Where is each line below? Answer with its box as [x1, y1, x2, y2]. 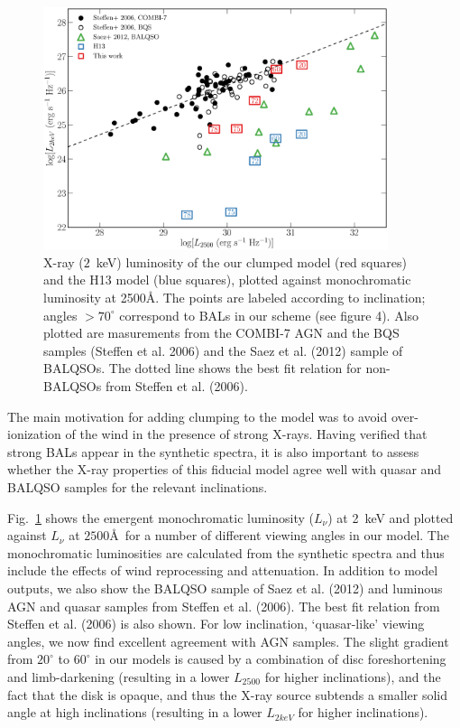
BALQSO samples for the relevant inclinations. [7, 478, 268, 497]
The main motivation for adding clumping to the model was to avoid [7, 406, 388, 425]
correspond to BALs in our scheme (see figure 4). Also [119, 305, 419, 324]
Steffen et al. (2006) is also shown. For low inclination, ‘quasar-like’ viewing [7, 614, 425, 633]
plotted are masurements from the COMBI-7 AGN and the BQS [43, 323, 400, 342]
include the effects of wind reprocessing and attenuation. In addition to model [7, 561, 438, 580]
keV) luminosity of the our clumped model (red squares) [96, 252, 407, 271]
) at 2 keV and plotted [327, 508, 454, 527]
